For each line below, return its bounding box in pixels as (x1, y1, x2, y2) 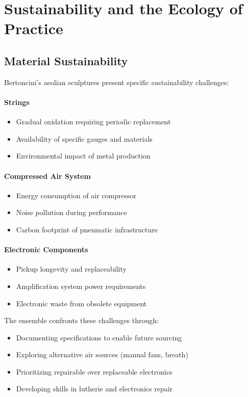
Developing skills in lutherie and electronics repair (16, 383, 173, 394)
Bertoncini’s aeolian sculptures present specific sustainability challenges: (4, 76, 229, 87)
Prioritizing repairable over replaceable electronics (16, 366, 172, 377)
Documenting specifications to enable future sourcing (16, 332, 182, 342)
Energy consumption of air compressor (16, 190, 137, 200)
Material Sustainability (4, 52, 128, 68)
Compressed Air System (4, 170, 91, 181)
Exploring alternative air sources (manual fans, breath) (16, 349, 188, 360)
